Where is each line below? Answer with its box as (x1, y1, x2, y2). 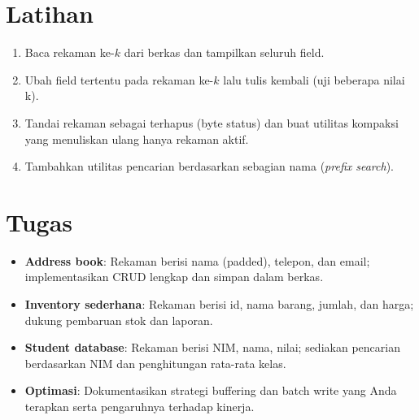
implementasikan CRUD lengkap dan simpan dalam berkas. (24, 268, 324, 285)
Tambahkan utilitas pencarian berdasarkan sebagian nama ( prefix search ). (24, 158, 394, 175)
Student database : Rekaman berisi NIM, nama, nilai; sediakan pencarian (24, 339, 400, 356)
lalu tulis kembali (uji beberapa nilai (223, 71, 405, 88)
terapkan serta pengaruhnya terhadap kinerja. (24, 397, 255, 414)
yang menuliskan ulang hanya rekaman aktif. (24, 130, 249, 147)
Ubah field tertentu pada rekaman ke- (24, 71, 214, 88)
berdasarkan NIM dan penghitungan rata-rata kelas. (24, 354, 286, 371)
